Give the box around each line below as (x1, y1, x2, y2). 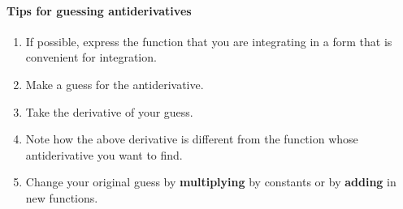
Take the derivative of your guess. (25, 103, 193, 120)
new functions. (25, 189, 98, 206)
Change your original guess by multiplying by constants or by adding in (25, 173, 396, 190)
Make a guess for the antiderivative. (25, 75, 204, 92)
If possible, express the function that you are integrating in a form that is (25, 32, 392, 49)
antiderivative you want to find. (25, 146, 183, 163)
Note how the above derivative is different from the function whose (25, 130, 358, 147)
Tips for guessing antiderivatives (6, 2, 192, 19)
